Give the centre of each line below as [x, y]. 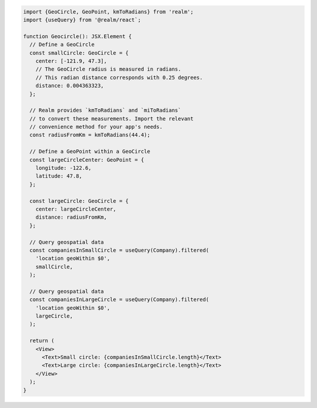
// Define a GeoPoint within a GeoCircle [90, 152]
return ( [42, 341]
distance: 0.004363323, [70, 86]
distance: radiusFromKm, [71, 217]
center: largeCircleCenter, [76, 209]
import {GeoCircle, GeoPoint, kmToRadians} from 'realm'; [108, 11]
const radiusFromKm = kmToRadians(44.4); [90, 135]
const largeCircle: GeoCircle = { [79, 201]
